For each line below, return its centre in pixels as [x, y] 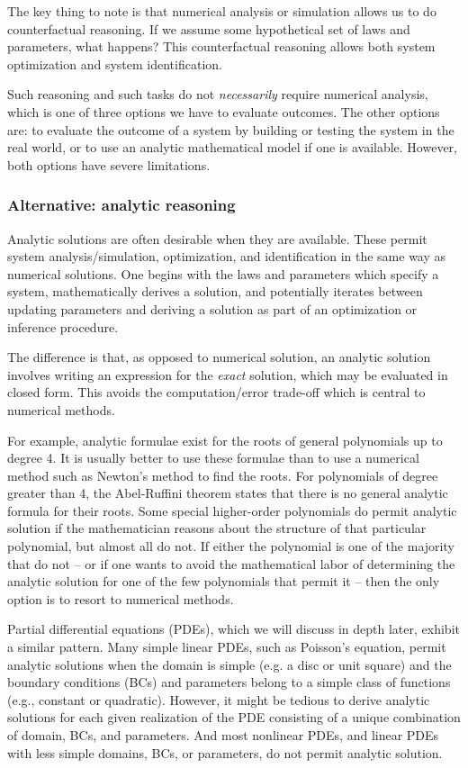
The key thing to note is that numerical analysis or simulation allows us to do [222, 11]
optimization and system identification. [115, 63]
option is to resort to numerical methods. [121, 598]
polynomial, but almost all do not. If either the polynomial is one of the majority [231, 546]
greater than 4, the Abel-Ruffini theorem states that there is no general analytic [228, 493]
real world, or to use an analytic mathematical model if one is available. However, [232, 147]
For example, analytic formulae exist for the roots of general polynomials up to [225, 440]
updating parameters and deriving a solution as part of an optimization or [212, 308]
